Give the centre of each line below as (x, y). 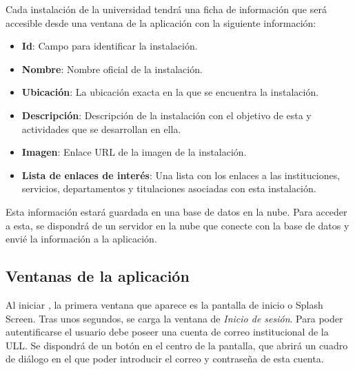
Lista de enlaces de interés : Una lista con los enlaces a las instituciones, (181, 175)
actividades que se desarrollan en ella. (101, 129)
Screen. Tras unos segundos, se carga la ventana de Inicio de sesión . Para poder (174, 318)
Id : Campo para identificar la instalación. (110, 46)
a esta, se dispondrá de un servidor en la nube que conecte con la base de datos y (177, 225)
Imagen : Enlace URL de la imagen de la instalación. (134, 152)
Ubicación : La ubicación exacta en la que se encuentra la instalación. (170, 92)
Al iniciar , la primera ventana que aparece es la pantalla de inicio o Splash (164, 304)
